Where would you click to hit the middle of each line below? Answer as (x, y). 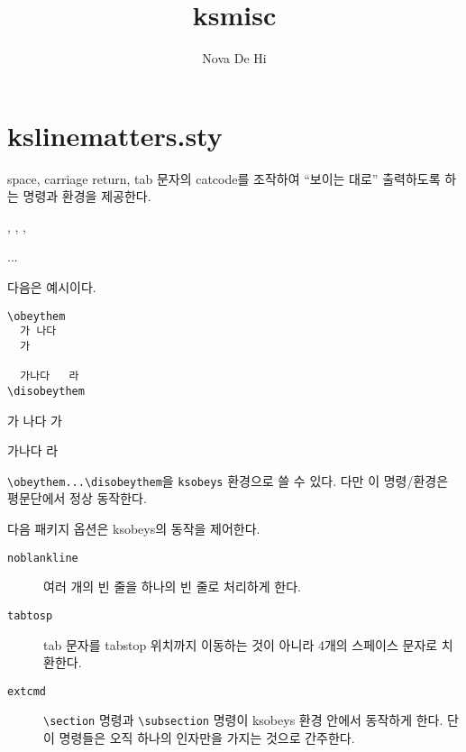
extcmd (27, 691)
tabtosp (30, 615)
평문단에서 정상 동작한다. (77, 498)
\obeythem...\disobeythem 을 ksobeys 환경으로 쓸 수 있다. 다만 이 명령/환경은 (228, 480)
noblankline (43, 558)
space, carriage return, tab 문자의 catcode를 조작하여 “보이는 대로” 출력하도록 (224, 178)
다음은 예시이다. (52, 287)
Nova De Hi (234, 58)
